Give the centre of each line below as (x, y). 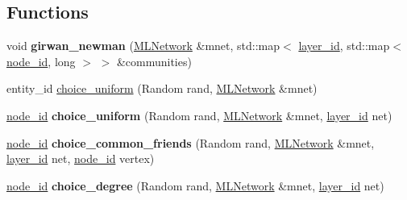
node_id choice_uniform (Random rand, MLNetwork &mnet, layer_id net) (199, 115)
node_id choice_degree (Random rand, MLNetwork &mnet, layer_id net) (195, 185)
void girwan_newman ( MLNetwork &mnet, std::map (143, 46)
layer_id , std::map (344, 46)
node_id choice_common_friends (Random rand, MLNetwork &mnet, (191, 142)
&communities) (154, 61)
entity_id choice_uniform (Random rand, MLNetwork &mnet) (162, 88)
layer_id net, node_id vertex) (81, 158)
